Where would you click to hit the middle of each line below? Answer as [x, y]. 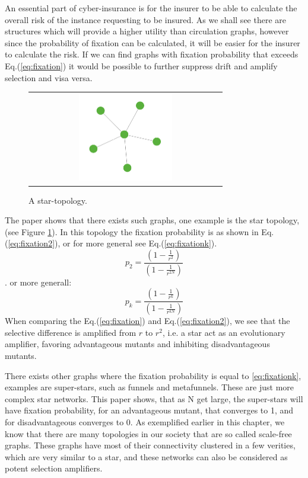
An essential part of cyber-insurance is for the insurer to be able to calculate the [151, 8]
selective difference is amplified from [71, 332]
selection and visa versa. [49, 77]
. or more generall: [38, 282]
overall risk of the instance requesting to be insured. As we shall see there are [145, 19]
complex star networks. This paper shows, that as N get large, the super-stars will [154, 398]
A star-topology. [58, 200]
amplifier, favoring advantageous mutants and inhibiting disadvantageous [137, 344]
